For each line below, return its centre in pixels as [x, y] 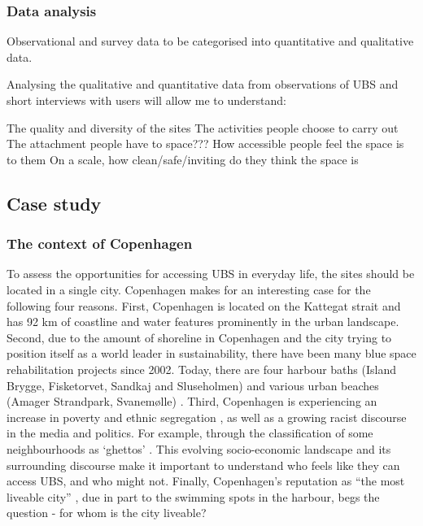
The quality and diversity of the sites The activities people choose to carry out [203, 127]
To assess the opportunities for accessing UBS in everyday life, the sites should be [211, 274]
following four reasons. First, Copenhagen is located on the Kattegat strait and [204, 305]
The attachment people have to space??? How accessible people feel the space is [205, 143]
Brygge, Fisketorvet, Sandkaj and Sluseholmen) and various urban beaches [193, 385]
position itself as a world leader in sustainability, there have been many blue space [211, 353]
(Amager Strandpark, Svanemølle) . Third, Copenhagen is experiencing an [192, 401]
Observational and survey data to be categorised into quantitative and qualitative [210, 41]
